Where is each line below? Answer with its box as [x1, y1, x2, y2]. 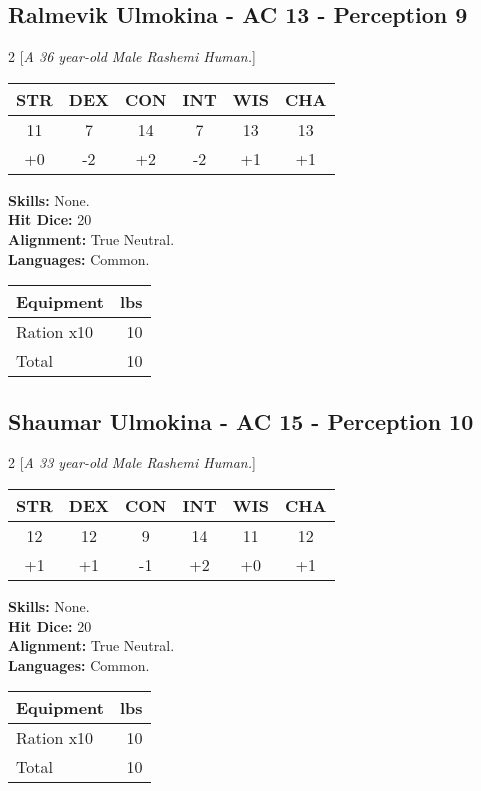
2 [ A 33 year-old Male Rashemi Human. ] [8, 452, 256, 473]
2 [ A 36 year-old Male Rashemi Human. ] [8, 46, 256, 67]
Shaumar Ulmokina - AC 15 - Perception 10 [8, 405, 474, 436]
